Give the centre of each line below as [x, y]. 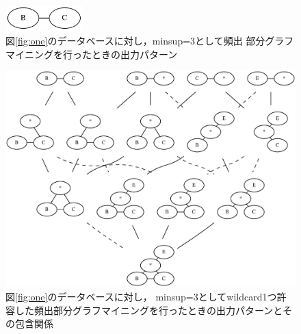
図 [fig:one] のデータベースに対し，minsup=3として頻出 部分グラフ [150, 40]
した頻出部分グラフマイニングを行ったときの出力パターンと [148, 310]
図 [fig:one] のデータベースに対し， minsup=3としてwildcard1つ [141, 297]
